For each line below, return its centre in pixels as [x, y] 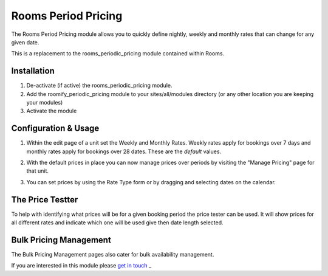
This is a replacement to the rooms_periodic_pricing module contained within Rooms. [118, 53]
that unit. [37, 171]
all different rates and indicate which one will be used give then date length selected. [118, 223]
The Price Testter [45, 200]
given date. [25, 42]
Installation [33, 71]
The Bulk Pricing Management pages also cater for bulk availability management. [113, 255]
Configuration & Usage [55, 129]
